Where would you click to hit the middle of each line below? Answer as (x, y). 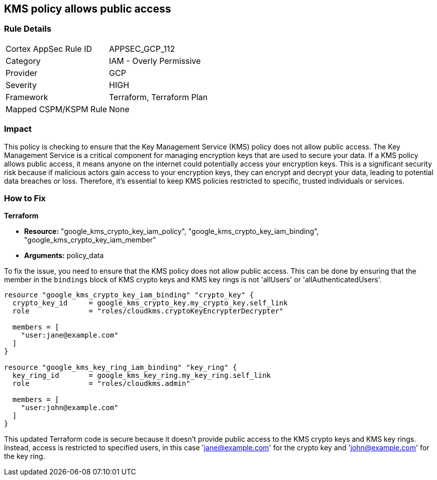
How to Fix (25, 198)
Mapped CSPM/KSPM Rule (57, 109)
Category (23, 61)
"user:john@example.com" (70, 408)
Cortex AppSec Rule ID (49, 49)
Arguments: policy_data (64, 256)
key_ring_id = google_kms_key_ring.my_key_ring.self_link (142, 376)
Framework (27, 97)
